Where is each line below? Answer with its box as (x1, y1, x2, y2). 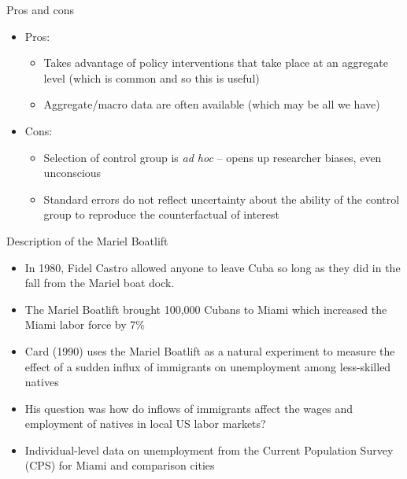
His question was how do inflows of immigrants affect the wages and (24, 400, 353, 416)
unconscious (43, 164, 102, 181)
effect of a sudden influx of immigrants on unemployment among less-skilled (24, 358, 391, 374)
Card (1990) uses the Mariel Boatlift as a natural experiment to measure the (24, 342, 395, 359)
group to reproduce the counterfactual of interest (43, 206, 279, 223)
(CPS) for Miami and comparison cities (24, 457, 215, 473)
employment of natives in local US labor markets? (24, 415, 266, 432)
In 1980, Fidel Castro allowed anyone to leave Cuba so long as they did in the (24, 259, 401, 275)
